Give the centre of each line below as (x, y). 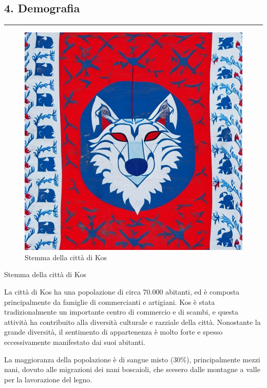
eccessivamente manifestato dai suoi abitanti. (75, 342)
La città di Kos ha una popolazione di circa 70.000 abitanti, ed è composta (122, 291)
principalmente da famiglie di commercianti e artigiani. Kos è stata (110, 302)
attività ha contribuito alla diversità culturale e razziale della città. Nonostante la (132, 322)
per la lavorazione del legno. (48, 379)
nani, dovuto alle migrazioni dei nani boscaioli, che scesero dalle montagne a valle (132, 369)
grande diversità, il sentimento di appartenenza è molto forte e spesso (113, 332)
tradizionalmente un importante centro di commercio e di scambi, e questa (121, 312)
